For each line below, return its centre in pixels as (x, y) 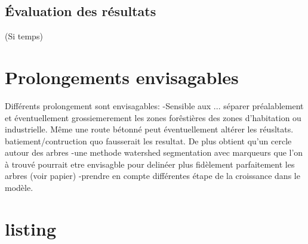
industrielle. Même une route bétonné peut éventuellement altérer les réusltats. (149, 129)
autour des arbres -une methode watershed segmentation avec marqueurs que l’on (154, 152)
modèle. (19, 188)
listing (31, 228)
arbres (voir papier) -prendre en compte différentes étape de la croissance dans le (153, 176)
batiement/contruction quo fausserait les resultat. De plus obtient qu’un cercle (148, 140)
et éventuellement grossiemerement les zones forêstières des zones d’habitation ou (153, 117)
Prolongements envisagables (122, 77)
